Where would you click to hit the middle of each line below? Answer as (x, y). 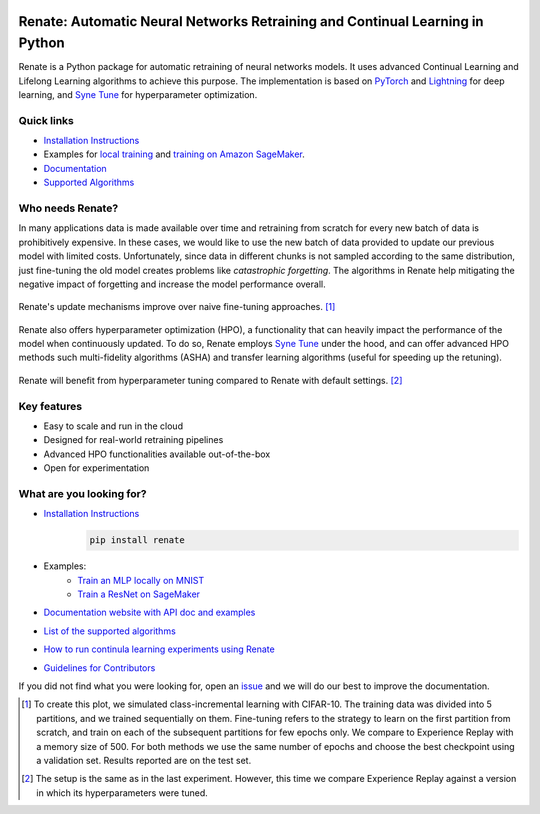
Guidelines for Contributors (99, 667)
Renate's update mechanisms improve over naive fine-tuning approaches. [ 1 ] (177, 307)
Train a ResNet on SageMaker (138, 594)
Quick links (46, 120)
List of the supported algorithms (110, 631)
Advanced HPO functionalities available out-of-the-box (157, 454)
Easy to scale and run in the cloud (113, 426)
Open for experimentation (96, 468)
